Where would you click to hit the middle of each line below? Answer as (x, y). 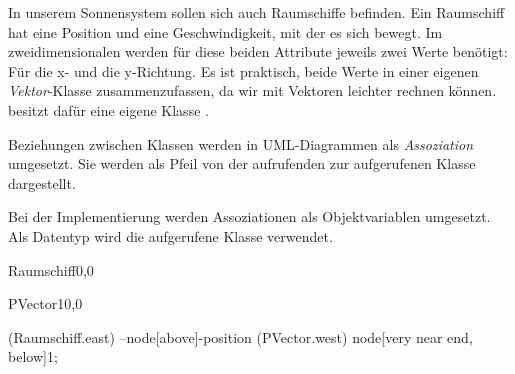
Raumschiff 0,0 (51, 269)
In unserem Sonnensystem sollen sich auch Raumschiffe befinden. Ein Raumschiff (256, 12)
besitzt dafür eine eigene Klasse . (108, 109)
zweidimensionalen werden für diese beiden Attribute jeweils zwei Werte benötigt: (258, 51)
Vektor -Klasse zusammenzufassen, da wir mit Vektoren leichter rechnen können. (252, 90)
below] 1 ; (33, 356)
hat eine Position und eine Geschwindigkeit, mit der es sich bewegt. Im (225, 31)
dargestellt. (42, 182)
